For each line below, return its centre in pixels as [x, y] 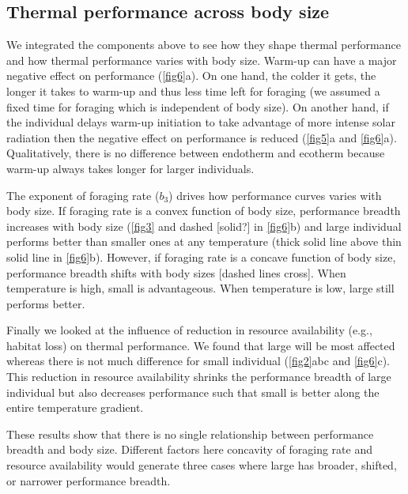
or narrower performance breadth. [89, 480]
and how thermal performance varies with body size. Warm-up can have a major [202, 60]
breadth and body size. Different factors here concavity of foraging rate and [189, 449]
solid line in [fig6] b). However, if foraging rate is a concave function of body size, [201, 256]
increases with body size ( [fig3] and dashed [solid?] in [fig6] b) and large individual [204, 226]
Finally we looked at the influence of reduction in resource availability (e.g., [189, 330]
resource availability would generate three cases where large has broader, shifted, [202, 465]
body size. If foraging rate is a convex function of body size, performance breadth [204, 211]
